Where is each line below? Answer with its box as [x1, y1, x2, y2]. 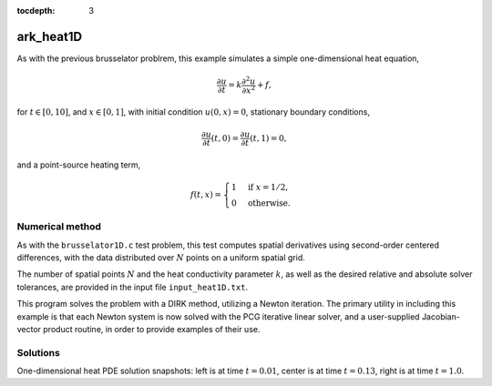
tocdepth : [16, 5, 56, 15]
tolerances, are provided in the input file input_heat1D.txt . [16, 281, 249, 292]
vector [16, 323, 41, 334]
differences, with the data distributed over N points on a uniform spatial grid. [16, 251, 305, 263]
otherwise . [247, 198, 291, 208]
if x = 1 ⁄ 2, [247, 182, 289, 193]
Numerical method [16, 220, 102, 233]
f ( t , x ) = [190, 189, 222, 200]
